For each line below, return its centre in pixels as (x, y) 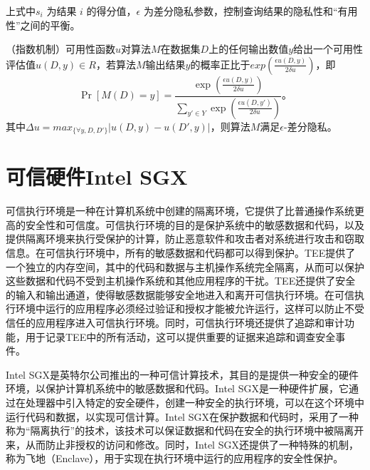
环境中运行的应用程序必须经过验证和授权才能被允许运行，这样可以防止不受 (190, 308)
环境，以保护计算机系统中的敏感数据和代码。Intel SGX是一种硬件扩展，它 (177, 388)
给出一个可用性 (328, 49)
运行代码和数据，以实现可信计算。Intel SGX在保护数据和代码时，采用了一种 (182, 416)
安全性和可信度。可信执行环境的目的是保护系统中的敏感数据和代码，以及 (195, 224)
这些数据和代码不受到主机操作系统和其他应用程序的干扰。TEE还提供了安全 (181, 281)
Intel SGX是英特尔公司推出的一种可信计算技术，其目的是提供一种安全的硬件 (182, 374)
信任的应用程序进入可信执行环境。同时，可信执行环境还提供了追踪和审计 (175, 322)
